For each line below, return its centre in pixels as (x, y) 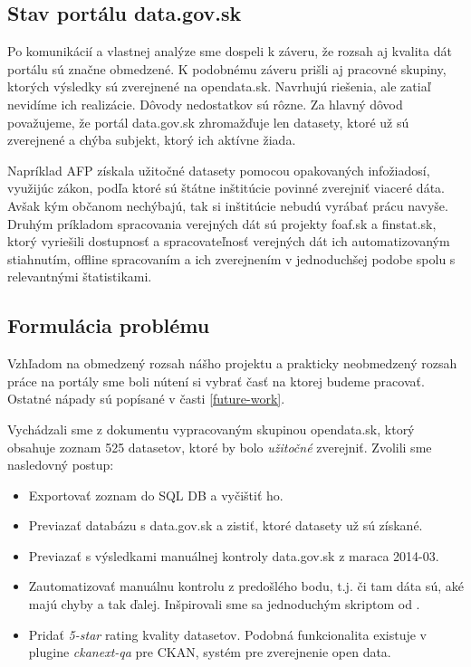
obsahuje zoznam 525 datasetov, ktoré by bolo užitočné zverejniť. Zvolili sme (220, 447)
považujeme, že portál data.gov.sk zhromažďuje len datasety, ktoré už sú (208, 122)
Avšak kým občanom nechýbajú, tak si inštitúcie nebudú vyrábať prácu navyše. (228, 205)
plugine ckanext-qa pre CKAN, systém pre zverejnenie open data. (210, 652)
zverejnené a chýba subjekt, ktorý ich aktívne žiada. (152, 140)
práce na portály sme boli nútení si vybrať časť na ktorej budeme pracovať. (216, 381)
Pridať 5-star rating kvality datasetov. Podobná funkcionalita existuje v (227, 634)
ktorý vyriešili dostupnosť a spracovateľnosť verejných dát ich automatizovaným (229, 241)
